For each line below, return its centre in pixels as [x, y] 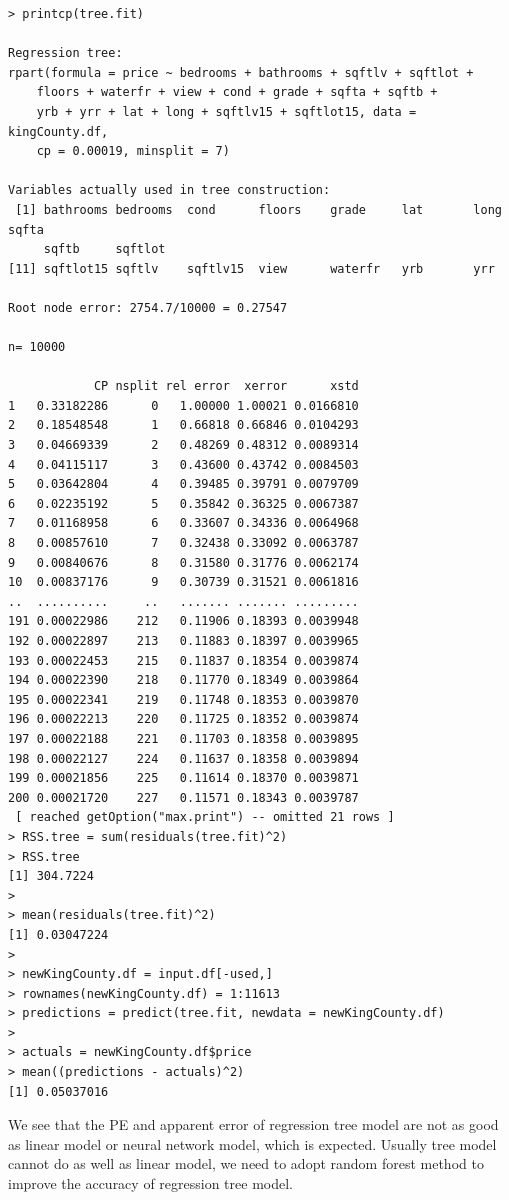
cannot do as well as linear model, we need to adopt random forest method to [246, 1163]
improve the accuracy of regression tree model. [150, 1183]
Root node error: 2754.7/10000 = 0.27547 [148, 307]
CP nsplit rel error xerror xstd [226, 386]
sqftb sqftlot [104, 249]
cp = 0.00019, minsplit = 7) [133, 151]
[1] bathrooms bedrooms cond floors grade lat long [258, 209]
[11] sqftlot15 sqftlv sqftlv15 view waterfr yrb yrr [251, 268]
